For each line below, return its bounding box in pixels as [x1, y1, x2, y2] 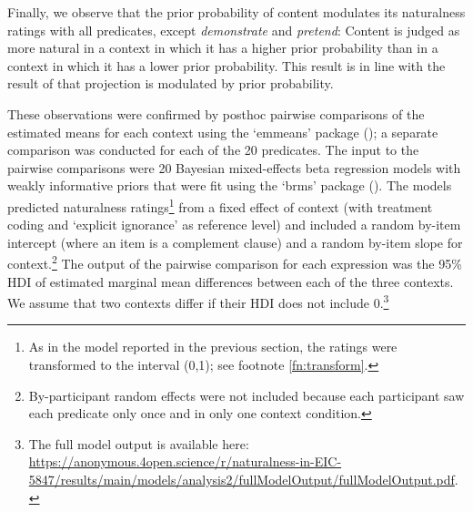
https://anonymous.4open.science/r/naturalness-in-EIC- [28, 452, 342, 471]
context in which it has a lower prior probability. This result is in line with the [7, 56, 446, 75]
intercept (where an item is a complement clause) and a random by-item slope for [7, 232, 463, 251]
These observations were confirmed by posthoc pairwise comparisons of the [7, 104, 425, 123]
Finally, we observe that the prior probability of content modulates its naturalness [7, 3, 466, 21]
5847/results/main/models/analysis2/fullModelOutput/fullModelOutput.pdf [28, 470, 455, 489]
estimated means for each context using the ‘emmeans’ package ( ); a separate [7, 122, 438, 141]
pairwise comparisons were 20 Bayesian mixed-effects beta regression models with [7, 158, 461, 177]
